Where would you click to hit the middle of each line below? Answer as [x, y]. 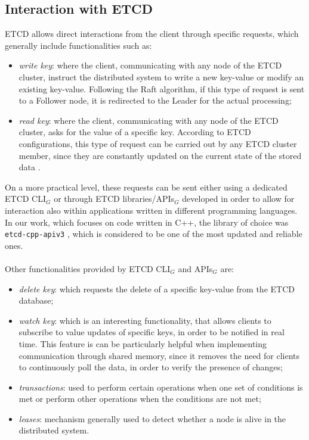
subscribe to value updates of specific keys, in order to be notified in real [152, 332]
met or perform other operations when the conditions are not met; [140, 399]
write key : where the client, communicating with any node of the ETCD [150, 65]
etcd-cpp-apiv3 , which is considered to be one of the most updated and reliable [154, 234]
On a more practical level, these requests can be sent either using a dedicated [146, 187]
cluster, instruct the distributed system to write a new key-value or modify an [161, 77]
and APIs [195, 268]
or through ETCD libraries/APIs [114, 199]
